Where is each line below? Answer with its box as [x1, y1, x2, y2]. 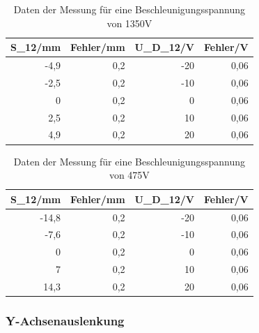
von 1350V [107, 15, 152, 30]
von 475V [109, 168, 150, 182]
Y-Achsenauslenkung [6, 311, 125, 329]
